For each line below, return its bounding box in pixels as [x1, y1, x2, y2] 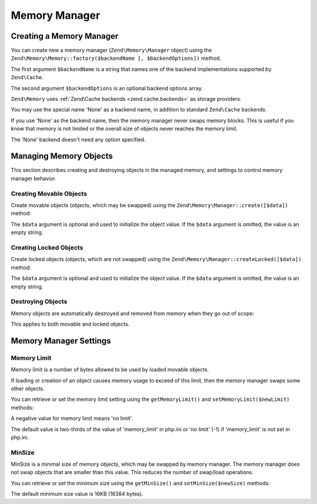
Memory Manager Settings [11, 336, 112, 346]
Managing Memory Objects [11, 151, 113, 161]
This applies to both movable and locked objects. [11, 320, 130, 328]
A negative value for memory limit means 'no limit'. [11, 415, 133, 422]
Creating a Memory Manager [11, 31, 119, 41]
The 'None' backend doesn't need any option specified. [11, 136, 146, 143]
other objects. [11, 385, 45, 392]
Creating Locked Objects [11, 243, 83, 252]
